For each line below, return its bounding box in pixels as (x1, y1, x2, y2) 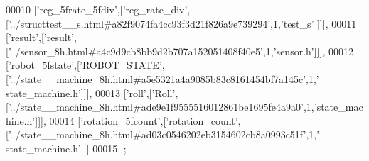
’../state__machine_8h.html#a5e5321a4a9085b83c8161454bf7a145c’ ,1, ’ (8, 71, 319, 86)
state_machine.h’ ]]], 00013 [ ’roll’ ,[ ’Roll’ (6, 85, 176, 100)
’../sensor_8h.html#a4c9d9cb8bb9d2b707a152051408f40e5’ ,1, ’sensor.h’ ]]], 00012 (8, 43, 353, 58)
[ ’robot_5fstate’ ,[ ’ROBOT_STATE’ (6, 57, 162, 72)
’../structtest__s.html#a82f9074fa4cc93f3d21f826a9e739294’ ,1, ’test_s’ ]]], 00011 (8, 16, 357, 30)
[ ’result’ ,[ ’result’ (6, 30, 74, 45)
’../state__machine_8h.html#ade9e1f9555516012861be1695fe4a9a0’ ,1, (8, 99, 314, 114)
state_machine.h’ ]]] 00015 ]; (6, 140, 127, 155)
